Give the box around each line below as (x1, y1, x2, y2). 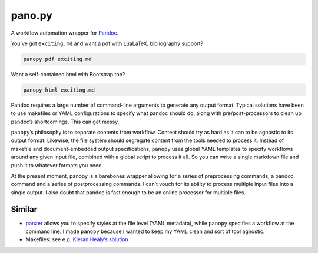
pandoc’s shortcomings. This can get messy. (11, 118, 120, 125)
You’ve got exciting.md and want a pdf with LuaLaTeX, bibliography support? (11, 40, 203, 47)
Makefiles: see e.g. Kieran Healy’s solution (25, 236, 129, 243)
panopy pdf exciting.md (23, 56, 92, 62)
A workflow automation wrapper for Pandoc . (11, 29, 119, 36)
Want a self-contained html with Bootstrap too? (11, 70, 125, 77)
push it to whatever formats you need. (11, 161, 103, 168)
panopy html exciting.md (23, 86, 95, 93)
